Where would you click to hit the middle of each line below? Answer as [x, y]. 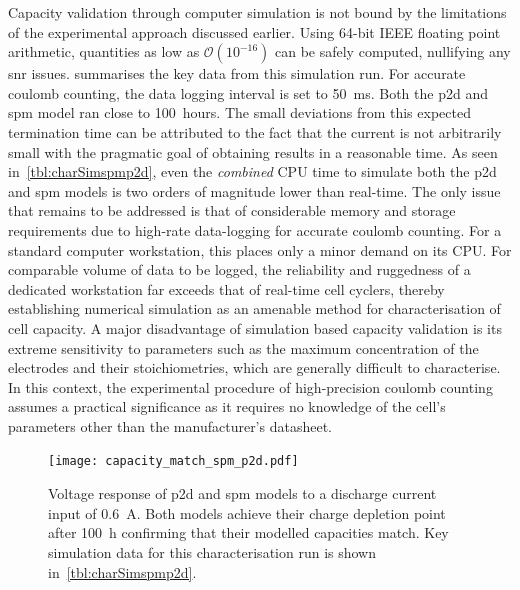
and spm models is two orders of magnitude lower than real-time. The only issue [254, 190]
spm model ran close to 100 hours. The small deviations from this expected [239, 112]
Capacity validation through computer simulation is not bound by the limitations [257, 12]
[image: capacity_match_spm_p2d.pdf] [173, 461]
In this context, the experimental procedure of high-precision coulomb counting [250, 386]
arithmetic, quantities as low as [104, 51]
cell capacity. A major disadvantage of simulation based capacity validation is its [255, 327]
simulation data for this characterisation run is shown [212, 551]
